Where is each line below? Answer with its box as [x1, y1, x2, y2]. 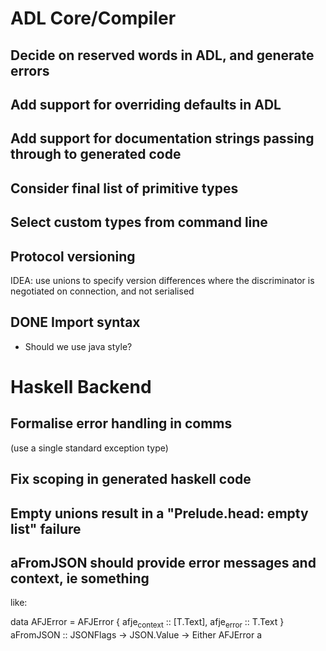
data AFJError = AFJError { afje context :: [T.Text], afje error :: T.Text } [10, 616, 285, 631]
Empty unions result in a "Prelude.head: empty [10, 505, 309, 522]
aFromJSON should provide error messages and [10, 554, 317, 571]
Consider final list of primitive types [10, 180, 239, 197]
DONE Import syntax [10, 314, 141, 331]
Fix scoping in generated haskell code [10, 471, 252, 488]
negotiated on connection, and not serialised [10, 285, 195, 297]
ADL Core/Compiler [10, 7, 177, 30]
